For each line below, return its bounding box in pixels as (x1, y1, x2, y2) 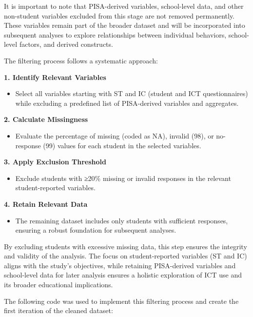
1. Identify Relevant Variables (4, 72, 106, 82)
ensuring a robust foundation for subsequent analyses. (15, 225, 176, 235)
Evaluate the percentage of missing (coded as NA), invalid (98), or (15, 130, 214, 140)
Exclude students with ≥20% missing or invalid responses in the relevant (15, 173, 231, 183)
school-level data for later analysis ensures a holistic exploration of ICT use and (4, 270, 242, 280)
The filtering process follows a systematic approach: (4, 55, 158, 65)
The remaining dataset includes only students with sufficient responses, (15, 215, 228, 225)
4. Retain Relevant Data (4, 198, 88, 209)
